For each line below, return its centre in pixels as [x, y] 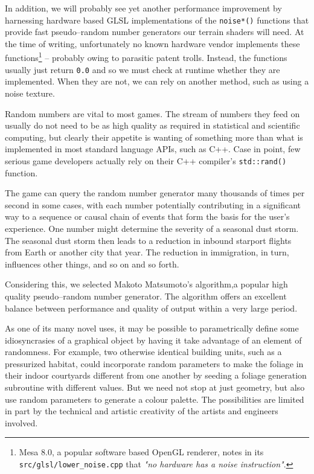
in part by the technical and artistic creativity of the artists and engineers [142, 411]
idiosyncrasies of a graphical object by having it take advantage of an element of [153, 340]
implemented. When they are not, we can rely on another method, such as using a [157, 81]
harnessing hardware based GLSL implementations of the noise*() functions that [157, 20]
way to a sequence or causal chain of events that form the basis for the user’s [147, 216]
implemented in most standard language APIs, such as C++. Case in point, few [153, 149]
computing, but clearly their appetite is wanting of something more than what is [154, 137]
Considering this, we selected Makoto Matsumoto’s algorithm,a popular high [146, 284]
